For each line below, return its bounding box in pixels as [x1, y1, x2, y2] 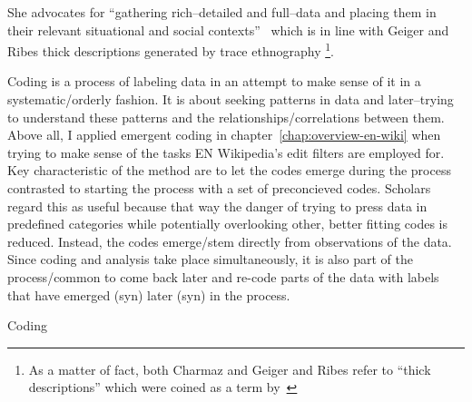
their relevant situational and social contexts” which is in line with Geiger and [7, 20, 449, 39]
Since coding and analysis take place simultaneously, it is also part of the [7, 250, 413, 269]
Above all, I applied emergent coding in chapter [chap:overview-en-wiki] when [7, 125, 441, 144]
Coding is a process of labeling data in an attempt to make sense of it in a [7, 72, 421, 91]
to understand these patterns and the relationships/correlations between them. [7, 107, 445, 126]
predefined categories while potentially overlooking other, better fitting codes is [7, 214, 447, 233]
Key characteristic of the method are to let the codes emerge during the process [7, 161, 451, 180]
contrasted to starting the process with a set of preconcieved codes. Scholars [7, 179, 431, 197]
